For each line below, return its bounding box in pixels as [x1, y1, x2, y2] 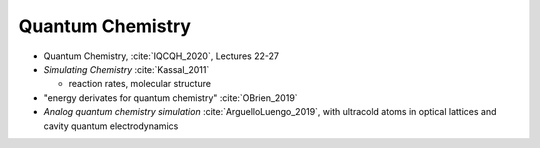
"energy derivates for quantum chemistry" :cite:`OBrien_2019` [43, 91, 299, 104]
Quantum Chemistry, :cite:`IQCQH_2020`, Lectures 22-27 [43, 50, 280, 62]
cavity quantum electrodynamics [43, 120, 179, 132]
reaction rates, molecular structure [68, 78, 212, 90]
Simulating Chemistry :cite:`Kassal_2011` [43, 63, 210, 75]
